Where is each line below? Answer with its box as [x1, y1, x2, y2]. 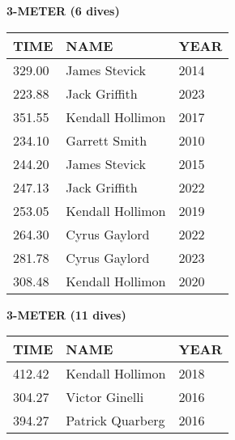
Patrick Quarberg [66, 411, 165, 430]
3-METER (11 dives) [6, 306, 126, 323]
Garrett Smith [66, 130, 147, 150]
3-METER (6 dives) [6, 2, 120, 19]
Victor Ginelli [66, 387, 144, 407]
